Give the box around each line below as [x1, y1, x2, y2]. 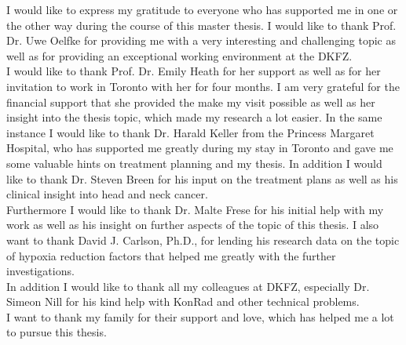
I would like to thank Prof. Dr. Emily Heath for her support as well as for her [6, 63, 381, 79]
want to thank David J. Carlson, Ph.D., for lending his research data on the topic [6, 231, 400, 248]
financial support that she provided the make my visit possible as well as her [6, 93, 375, 110]
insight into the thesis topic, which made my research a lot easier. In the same [6, 109, 382, 125]
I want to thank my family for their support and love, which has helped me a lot [6, 308, 394, 325]
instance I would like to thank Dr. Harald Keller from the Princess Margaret [6, 124, 375, 140]
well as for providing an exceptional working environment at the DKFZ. [6, 47, 353, 64]
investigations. [6, 263, 75, 279]
